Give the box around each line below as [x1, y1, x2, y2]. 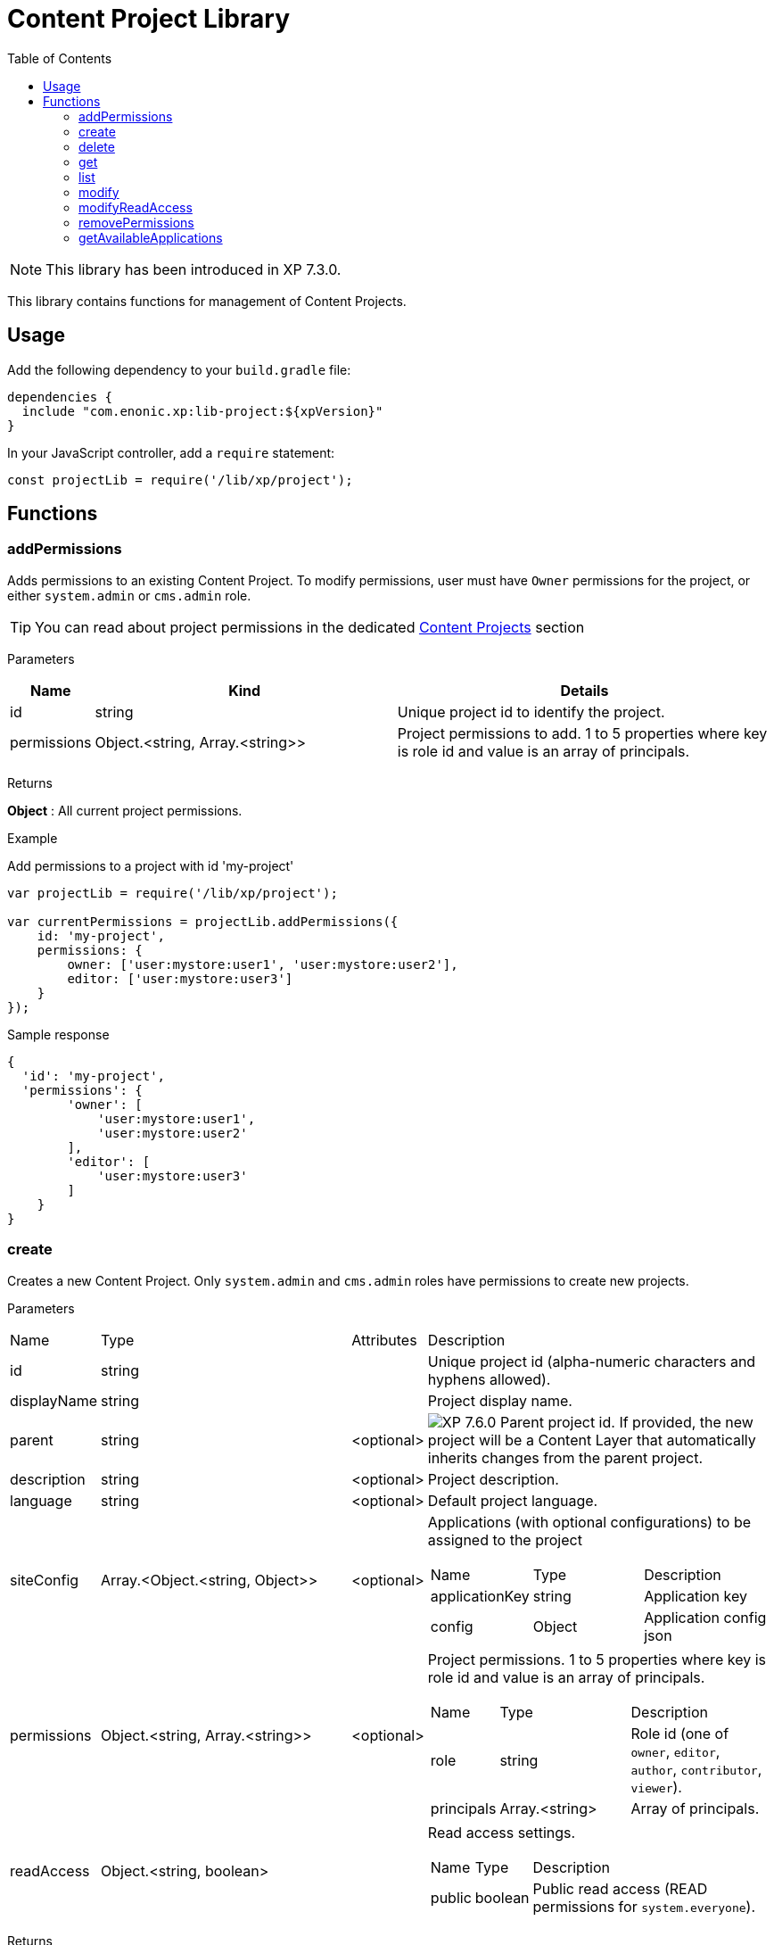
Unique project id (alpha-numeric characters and [427, 1352, 756, 1370]
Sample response [7, 1026, 110, 1042]
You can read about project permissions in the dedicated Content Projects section [35, 617, 585, 636]
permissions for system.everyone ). [532, 1897, 756, 1916]
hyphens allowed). [427, 1370, 551, 1388]
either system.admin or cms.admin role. [7, 587, 251, 603]
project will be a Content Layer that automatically [427, 1430, 756, 1449]
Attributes [351, 1330, 417, 1349]
